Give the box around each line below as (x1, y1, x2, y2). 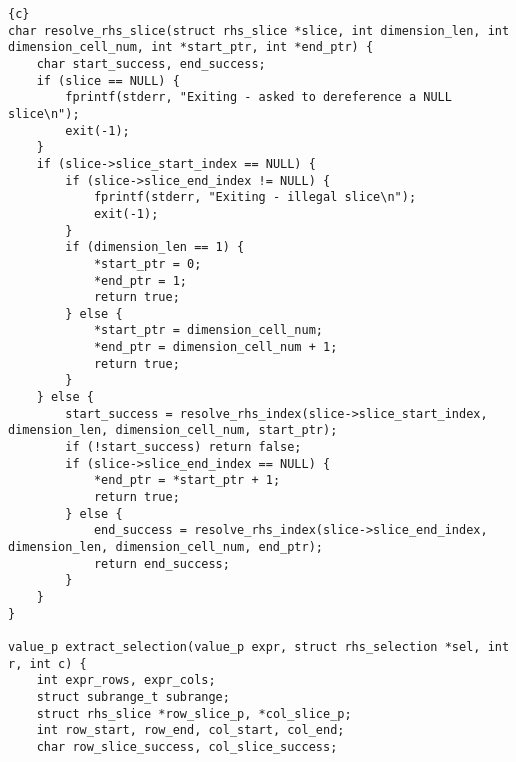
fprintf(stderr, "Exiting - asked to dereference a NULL (65, 90, 452, 105)
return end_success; (93, 556, 230, 571)
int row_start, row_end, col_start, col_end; (36, 723, 345, 738)
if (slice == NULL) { (36, 73, 180, 88)
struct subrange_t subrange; (36, 689, 230, 704)
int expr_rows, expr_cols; (36, 673, 216, 688)
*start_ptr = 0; (93, 256, 202, 271)
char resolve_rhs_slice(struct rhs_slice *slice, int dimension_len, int (8, 23, 510, 38)
